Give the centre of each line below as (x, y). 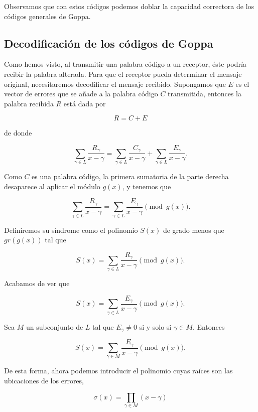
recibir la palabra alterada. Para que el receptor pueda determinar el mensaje (123, 74)
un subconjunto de (54, 326)
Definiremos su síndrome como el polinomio (71, 230)
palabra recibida (29, 103)
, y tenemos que (147, 186)
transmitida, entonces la (205, 94)
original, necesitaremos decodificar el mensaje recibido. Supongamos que (115, 84)
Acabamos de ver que (37, 283)
